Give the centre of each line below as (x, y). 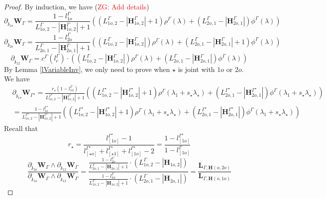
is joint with (196, 69)
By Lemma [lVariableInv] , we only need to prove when (87, 69)
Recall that (21, 128)
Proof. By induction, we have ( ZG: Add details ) (77, 6)
